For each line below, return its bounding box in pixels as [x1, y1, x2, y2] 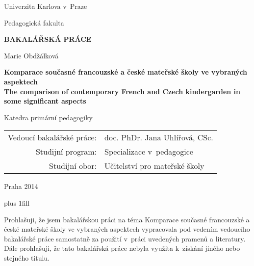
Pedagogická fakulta [4, 17, 64, 27]
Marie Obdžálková [4, 50, 59, 60]
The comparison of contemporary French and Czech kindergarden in [4, 86, 241, 96]
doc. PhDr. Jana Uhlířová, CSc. [104, 132, 213, 143]
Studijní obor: [49, 160, 97, 172]
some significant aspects [4, 96, 86, 106]
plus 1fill [4, 197, 30, 208]
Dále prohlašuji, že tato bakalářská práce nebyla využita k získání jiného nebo [4, 243, 240, 253]
